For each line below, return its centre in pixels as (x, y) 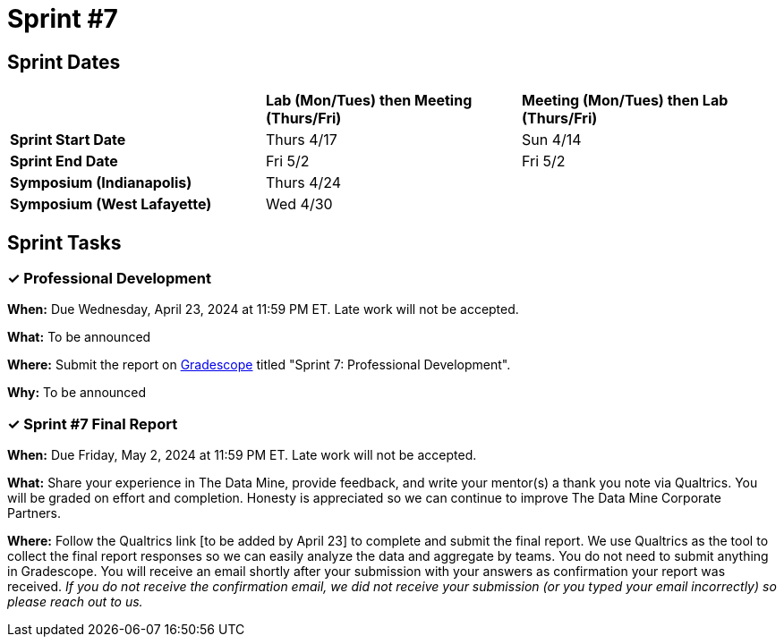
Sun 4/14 (551, 140)
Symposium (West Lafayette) (111, 204)
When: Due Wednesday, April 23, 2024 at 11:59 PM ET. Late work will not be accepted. (263, 309)
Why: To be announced (77, 393)
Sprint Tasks (64, 242)
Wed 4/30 (299, 204)
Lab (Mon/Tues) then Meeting (369, 101)
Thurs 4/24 (303, 183)
